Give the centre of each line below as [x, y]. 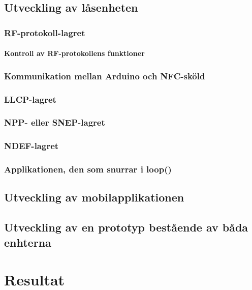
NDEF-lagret [31, 146]
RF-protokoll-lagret [45, 32]
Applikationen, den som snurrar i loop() [88, 169]
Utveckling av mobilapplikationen [94, 197]
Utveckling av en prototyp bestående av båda [126, 227]
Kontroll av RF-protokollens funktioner [74, 53]
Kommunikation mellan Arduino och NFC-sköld [105, 76]
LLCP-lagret [30, 99]
